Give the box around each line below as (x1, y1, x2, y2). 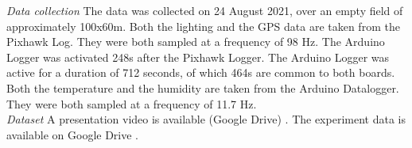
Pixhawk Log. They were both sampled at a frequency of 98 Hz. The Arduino (6, 33, 385, 50)
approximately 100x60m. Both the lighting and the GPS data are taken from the (6, 17, 400, 34)
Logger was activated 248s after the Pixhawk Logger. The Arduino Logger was (6, 48, 390, 65)
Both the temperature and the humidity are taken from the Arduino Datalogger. (6, 79, 399, 96)
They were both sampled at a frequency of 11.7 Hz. (6, 95, 257, 112)
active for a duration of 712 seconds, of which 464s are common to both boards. (6, 64, 395, 81)
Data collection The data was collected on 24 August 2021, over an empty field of (6, 2, 403, 18)
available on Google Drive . (6, 126, 139, 142)
